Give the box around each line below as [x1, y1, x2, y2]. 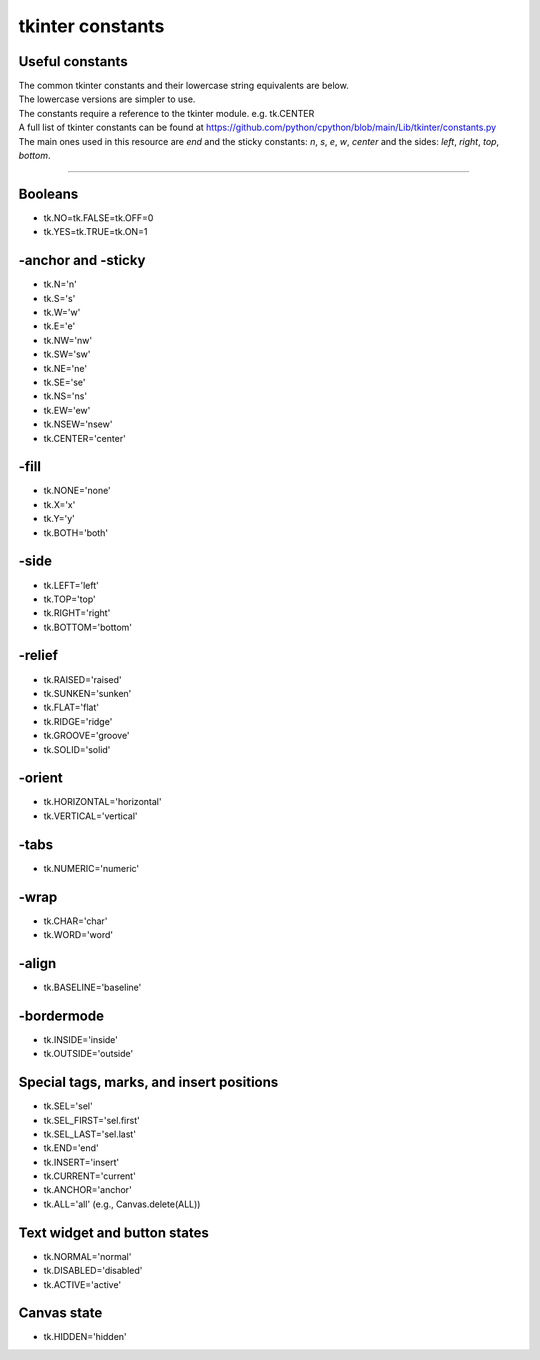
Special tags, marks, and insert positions [18, 1074, 279, 1091]
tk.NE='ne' [43, 362, 88, 374]
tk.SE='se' [43, 376, 86, 388]
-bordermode [18, 1007, 105, 1024]
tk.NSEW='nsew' [43, 418, 113, 430]
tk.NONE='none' [43, 485, 112, 497]
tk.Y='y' [43, 513, 75, 525]
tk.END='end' [43, 1142, 99, 1154]
